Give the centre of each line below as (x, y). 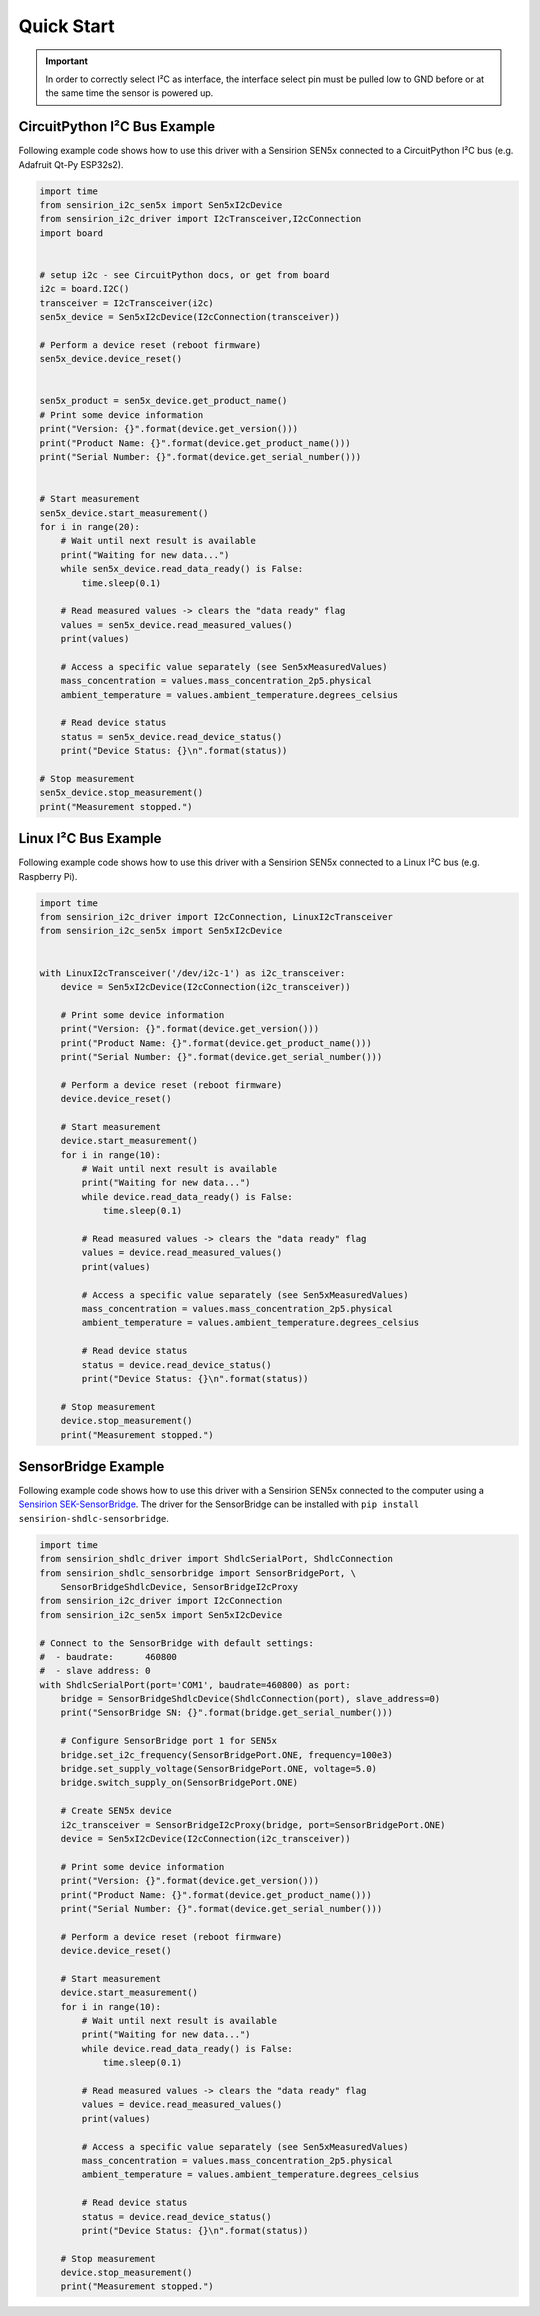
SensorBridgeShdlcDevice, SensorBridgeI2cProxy (179, 1586)
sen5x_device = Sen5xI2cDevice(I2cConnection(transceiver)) (190, 317)
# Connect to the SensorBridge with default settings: (176, 1643)
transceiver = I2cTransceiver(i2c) (126, 303)
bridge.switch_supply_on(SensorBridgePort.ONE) (179, 1783)
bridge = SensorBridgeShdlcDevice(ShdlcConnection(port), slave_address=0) (250, 1699)
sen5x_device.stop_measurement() (121, 793)
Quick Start (66, 26)
